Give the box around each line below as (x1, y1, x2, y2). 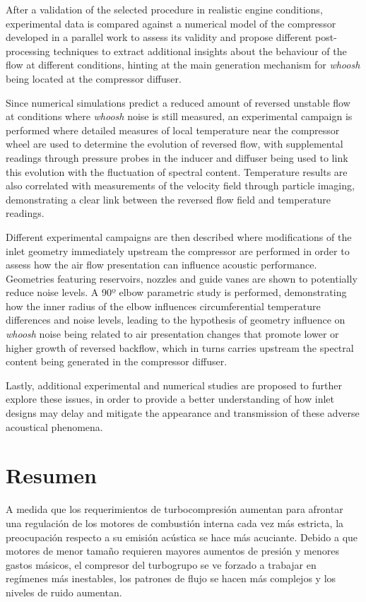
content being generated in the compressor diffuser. (6, 354, 228, 369)
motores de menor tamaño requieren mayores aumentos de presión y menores (6, 543, 339, 558)
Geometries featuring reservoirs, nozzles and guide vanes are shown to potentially (6, 271, 358, 285)
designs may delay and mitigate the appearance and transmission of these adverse (6, 406, 360, 420)
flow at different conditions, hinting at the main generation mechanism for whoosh (6, 57, 360, 72)
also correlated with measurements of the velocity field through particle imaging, (6, 178, 355, 193)
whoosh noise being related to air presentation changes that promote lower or (6, 326, 339, 341)
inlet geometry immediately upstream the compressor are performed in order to (6, 243, 350, 258)
